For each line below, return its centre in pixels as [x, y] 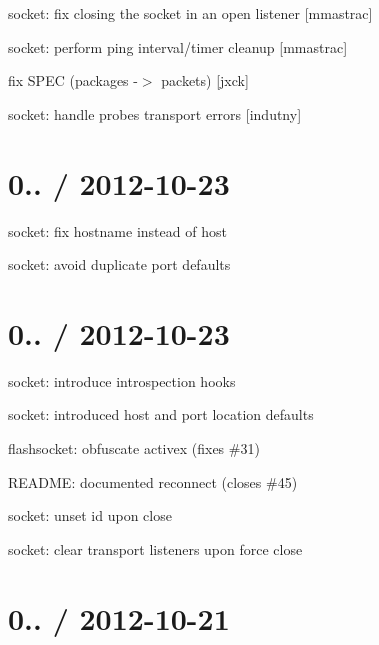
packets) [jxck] [205, 80]
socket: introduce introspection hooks [122, 380]
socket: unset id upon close [90, 515]
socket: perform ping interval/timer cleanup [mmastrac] [178, 46]
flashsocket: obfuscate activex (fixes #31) [134, 448]
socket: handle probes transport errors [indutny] [155, 113]
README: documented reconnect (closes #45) [153, 481]
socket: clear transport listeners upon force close [155, 548]
